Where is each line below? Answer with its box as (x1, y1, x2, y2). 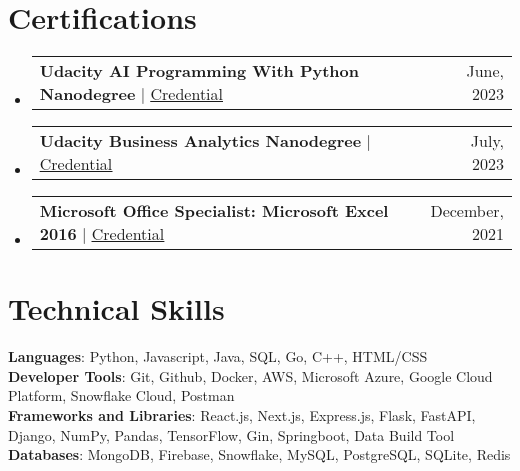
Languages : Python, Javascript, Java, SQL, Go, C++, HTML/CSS (8, 346, 428, 367)
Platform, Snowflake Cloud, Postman (8, 385, 235, 406)
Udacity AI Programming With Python (39, 59, 360, 83)
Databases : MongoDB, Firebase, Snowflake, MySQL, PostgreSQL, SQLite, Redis (8, 444, 511, 465)
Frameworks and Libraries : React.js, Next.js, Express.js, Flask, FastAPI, (8, 405, 476, 426)
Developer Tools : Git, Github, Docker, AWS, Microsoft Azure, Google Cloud (8, 365, 493, 386)
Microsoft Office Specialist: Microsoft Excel (39, 199, 389, 223)
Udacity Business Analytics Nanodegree (39, 129, 362, 153)
